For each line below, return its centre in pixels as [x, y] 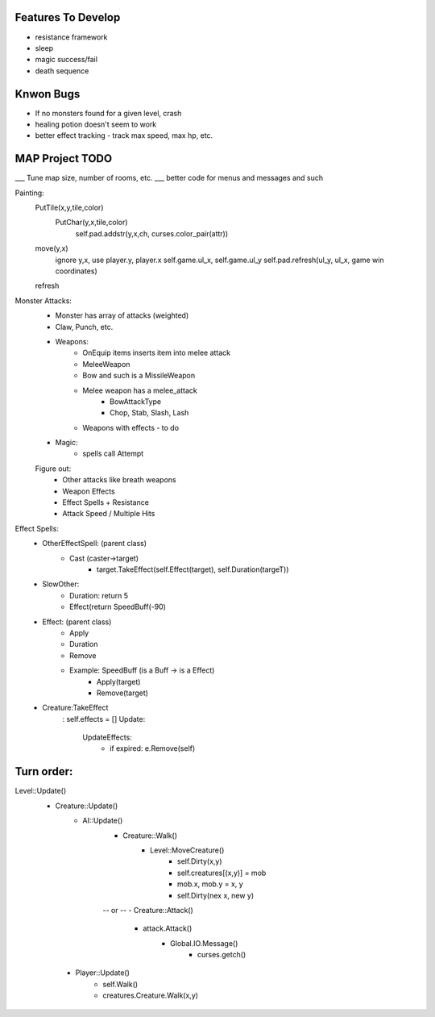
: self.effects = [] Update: [104, 719]
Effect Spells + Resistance [106, 502]
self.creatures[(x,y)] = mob [222, 873]
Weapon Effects [89, 491]
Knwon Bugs [48, 94]
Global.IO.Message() [204, 943]
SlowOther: [61, 584]
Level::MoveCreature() [187, 850]
